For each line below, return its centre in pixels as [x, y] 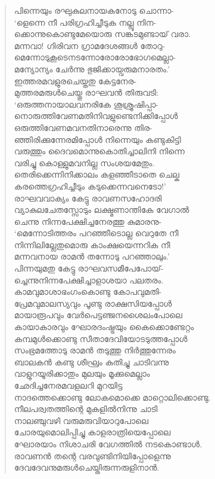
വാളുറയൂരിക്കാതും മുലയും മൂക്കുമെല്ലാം [82, 373]
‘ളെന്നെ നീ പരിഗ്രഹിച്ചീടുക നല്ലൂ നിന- [85, 22]
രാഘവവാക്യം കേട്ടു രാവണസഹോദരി [88, 198]
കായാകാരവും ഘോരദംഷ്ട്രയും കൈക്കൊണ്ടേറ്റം [104, 327]
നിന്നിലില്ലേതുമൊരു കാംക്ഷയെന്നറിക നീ [92, 244]
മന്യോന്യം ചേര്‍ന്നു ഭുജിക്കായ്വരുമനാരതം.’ [92, 68]
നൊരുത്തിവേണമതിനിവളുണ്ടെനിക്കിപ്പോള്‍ [96, 116]
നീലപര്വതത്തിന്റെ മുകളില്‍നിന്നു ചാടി [86, 409]
